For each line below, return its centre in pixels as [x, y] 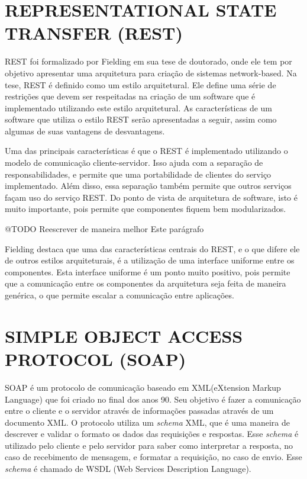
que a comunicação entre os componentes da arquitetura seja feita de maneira [146, 283]
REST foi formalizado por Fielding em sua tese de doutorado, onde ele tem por [148, 61]
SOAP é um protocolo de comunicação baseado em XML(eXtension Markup [143, 387]
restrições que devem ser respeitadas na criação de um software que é [130, 96]
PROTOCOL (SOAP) [96, 359]
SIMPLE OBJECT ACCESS [124, 335]
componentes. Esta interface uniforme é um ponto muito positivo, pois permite [148, 271]
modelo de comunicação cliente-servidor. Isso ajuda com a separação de [134, 163]
